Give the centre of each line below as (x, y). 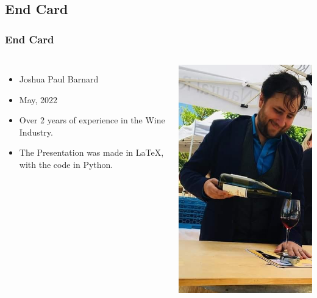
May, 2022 (38, 99)
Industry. (36, 132)
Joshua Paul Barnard (59, 79)
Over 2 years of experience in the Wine (92, 120)
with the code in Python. (66, 164)
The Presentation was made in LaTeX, (91, 152)
